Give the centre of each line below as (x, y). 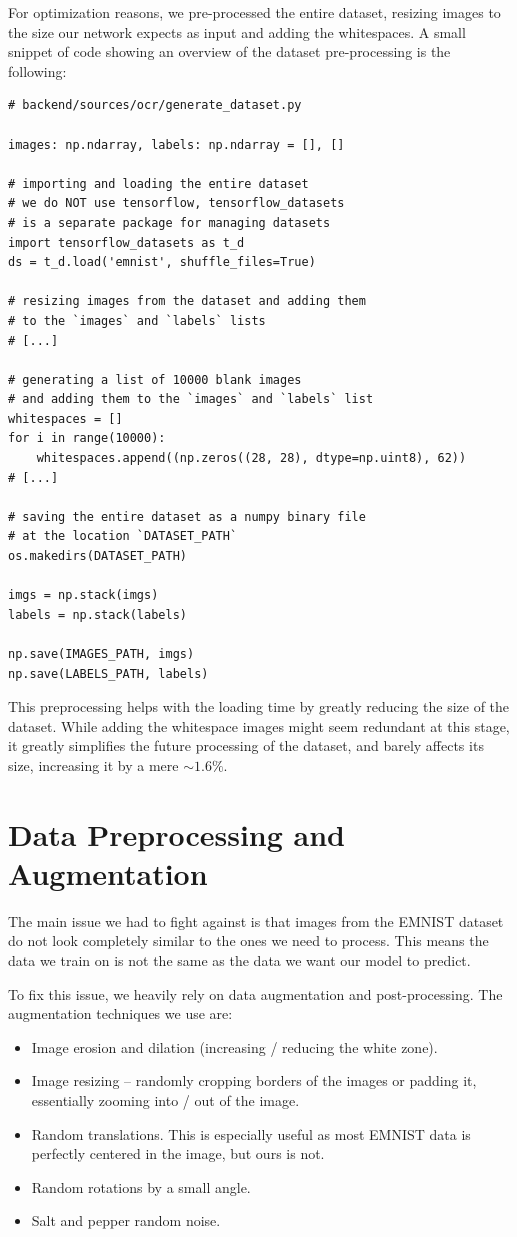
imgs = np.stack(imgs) (83, 595)
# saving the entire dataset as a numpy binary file (187, 516)
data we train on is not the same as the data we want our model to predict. (239, 960)
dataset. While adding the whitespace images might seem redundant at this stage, (259, 725)
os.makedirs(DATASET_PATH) (97, 556)
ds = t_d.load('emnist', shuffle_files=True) (162, 262)
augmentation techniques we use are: (120, 1013)
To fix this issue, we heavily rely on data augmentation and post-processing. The (255, 993)
